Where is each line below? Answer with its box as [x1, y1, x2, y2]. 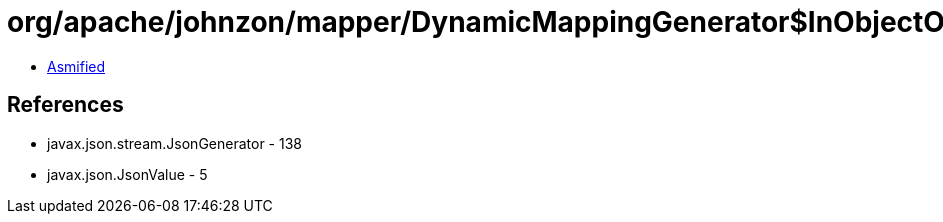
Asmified [47, 57, 106, 75]
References [7, 92, 124, 118]
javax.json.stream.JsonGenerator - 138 [47, 134, 302, 152]
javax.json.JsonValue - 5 [47, 165, 208, 183]
